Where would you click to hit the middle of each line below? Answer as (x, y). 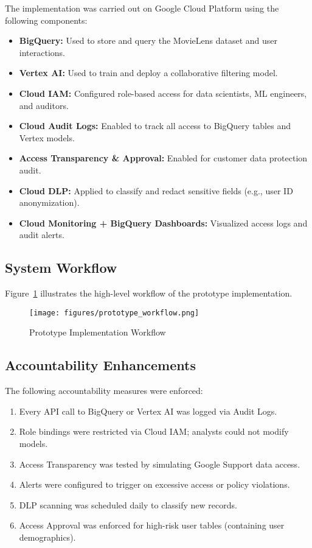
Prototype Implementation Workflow (98, 332)
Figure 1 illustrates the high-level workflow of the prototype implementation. (149, 293)
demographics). (47, 537)
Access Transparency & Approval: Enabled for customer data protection (163, 158)
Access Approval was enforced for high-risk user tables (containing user (152, 525)
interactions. (42, 52)
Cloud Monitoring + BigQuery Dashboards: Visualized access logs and (163, 223)
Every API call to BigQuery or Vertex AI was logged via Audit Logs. (148, 411)
